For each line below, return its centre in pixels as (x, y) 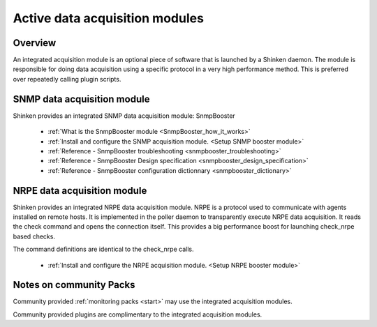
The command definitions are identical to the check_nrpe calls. (103, 249)
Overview (35, 43)
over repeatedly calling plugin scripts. (67, 79)
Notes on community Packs (74, 285)
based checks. (34, 236)
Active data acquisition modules (108, 18)
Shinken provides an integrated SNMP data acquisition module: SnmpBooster (124, 116)
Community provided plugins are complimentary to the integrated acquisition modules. (138, 314)
